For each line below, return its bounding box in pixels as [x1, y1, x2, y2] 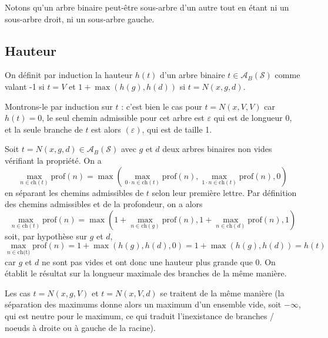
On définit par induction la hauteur [5, 69, 133, 81]
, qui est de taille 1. [142, 123, 212, 135]
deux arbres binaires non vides [162, 143, 272, 155]
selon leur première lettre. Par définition [152, 186, 297, 198]
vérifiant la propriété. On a [5, 154, 102, 166]
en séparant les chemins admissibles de [5, 186, 144, 198]
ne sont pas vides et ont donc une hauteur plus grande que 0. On [42, 255, 276, 268]
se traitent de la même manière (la [160, 286, 285, 299]
